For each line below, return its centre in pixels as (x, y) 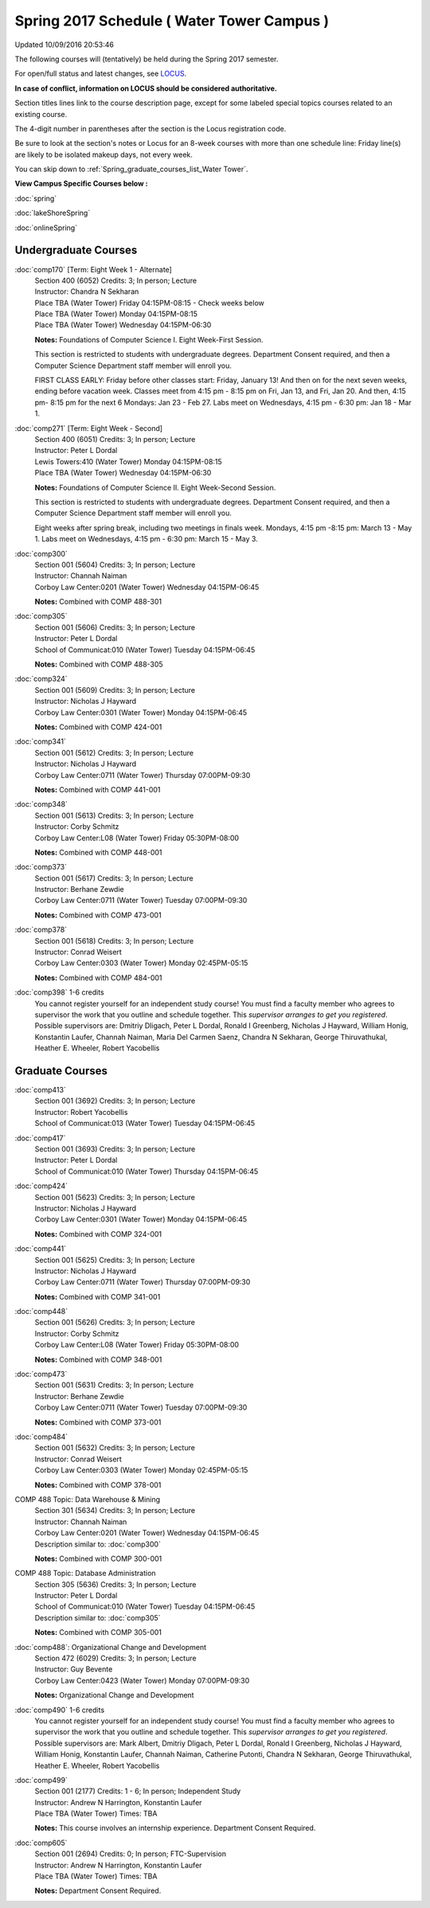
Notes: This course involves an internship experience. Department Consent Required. (175, 1828)
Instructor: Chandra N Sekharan (87, 291)
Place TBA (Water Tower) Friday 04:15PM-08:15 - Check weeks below (149, 303)
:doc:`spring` (36, 198)
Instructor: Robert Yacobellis (81, 1112)
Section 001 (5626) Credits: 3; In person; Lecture (115, 1323)
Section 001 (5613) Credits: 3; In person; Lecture (114, 815)
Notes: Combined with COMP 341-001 (98, 1296)
